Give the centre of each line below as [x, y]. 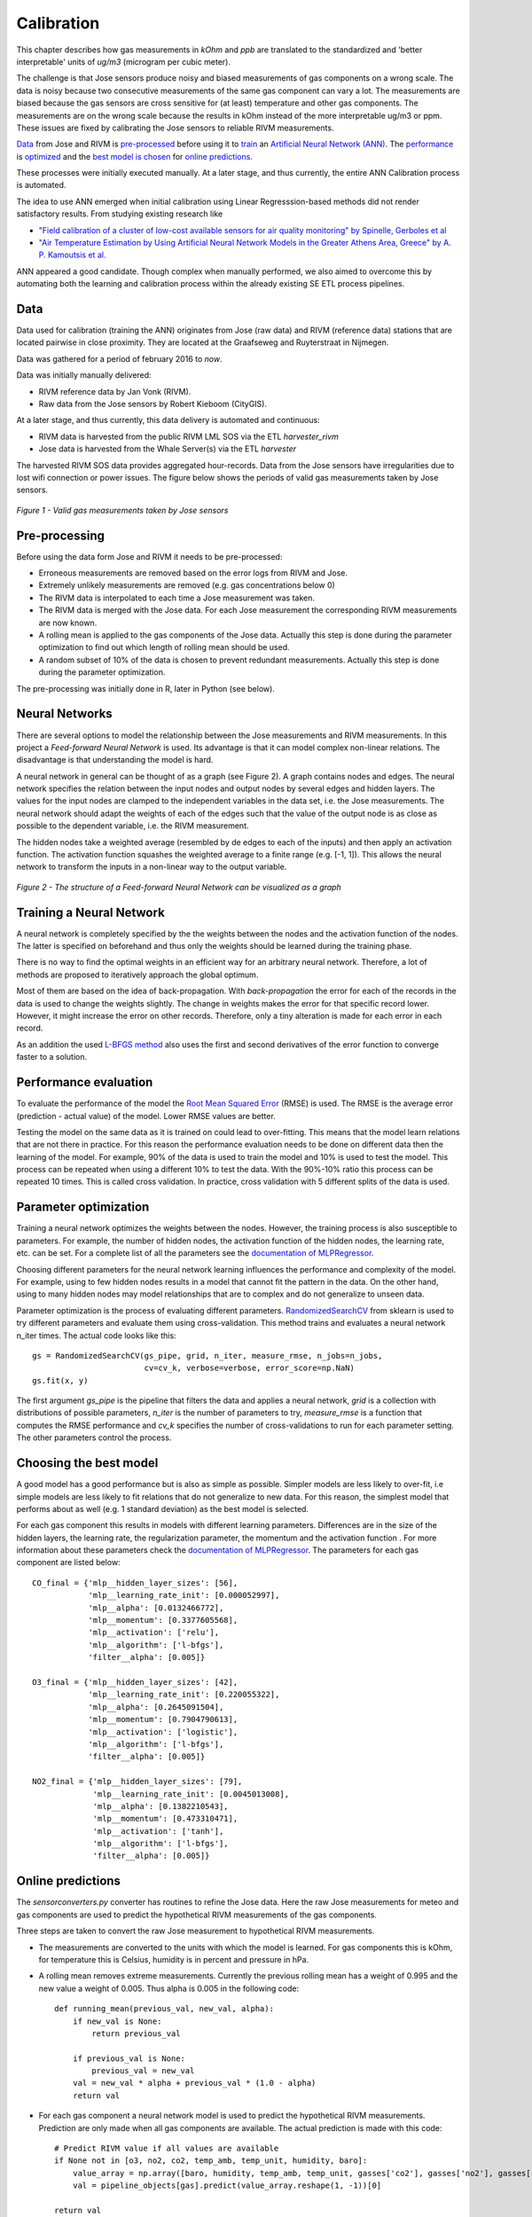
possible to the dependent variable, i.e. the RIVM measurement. [133, 826]
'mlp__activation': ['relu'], [154, 1633]
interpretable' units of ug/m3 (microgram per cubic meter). [123, 61]
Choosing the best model [87, 1463]
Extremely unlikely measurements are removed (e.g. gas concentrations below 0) [187, 585]
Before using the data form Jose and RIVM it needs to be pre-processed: [149, 556]
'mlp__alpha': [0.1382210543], [161, 1806]
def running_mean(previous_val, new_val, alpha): [164, 2009]
